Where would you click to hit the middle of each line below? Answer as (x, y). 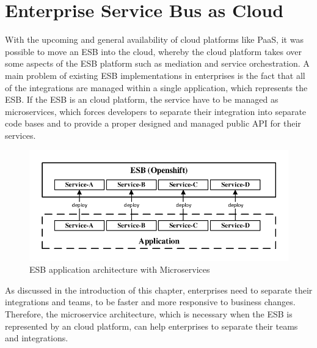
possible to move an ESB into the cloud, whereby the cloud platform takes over (154, 51)
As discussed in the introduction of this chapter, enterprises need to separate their (159, 290)
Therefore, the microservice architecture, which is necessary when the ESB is (149, 314)
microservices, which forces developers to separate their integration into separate (156, 111)
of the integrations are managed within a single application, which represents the (156, 87)
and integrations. (37, 338)
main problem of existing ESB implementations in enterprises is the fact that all (155, 75)
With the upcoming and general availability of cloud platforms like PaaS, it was (154, 39)
